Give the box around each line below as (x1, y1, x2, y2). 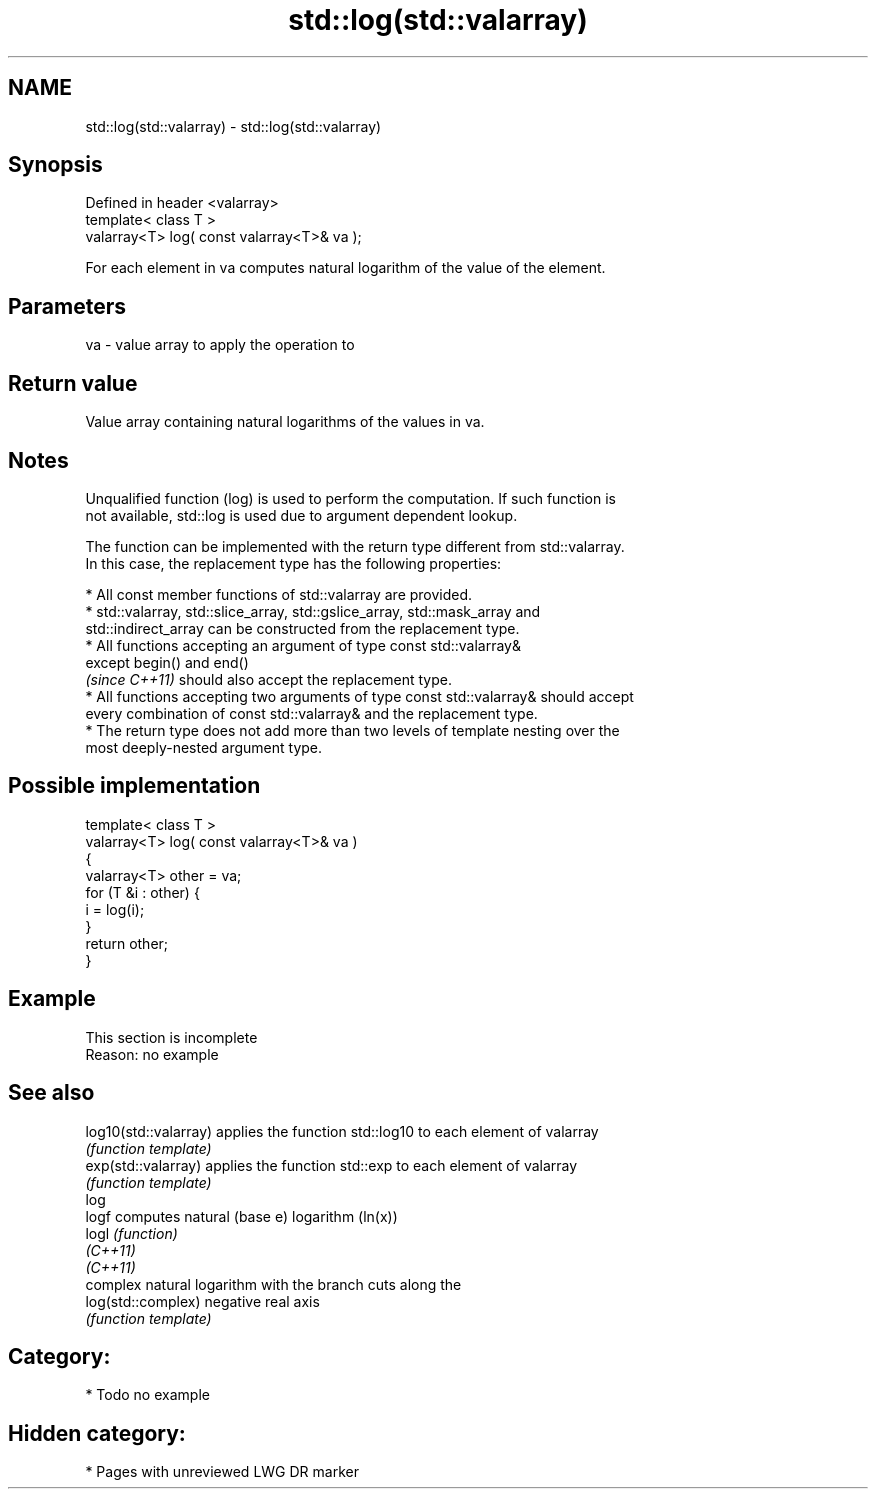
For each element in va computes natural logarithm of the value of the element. (85, 259, 606, 277)
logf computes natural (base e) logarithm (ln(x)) (85, 1207, 398, 1225)
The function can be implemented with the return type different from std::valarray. (85, 537, 625, 555)
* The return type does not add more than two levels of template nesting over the (85, 721, 620, 739)
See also (8, 1080, 95, 1106)
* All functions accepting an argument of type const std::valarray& (85, 636, 521, 654)
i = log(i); (85, 900, 145, 918)
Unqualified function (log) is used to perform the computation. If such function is (85, 489, 616, 507)
